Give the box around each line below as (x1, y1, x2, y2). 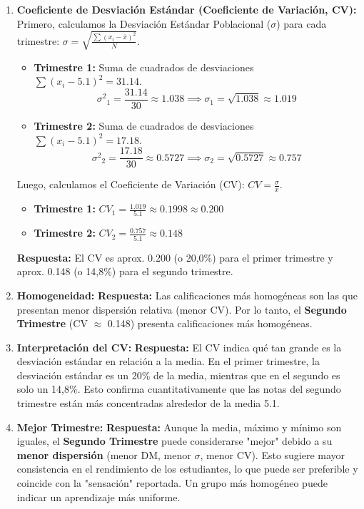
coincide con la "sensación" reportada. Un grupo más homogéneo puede (16, 475, 328, 490)
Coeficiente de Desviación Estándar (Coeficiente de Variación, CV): (16, 2, 357, 16)
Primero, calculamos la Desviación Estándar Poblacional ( (16, 16, 271, 31)
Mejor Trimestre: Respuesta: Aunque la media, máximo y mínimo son (16, 419, 342, 434)
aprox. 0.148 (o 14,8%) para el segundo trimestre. (16, 264, 233, 279)
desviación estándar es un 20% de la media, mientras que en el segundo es (16, 367, 340, 382)
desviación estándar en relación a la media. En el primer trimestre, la (16, 354, 320, 369)
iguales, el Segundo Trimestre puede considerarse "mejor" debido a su (16, 433, 333, 448)
